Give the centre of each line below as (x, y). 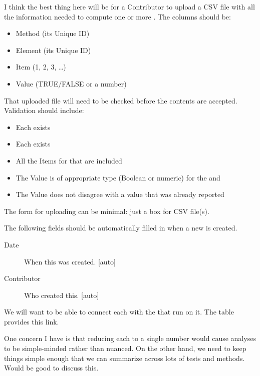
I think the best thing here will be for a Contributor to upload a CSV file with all (129, 6)
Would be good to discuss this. (51, 368)
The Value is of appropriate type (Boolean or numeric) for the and (118, 177)
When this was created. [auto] (70, 261)
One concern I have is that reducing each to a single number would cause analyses (130, 338)
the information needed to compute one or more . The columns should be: (117, 16)
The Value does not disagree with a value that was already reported (120, 194)
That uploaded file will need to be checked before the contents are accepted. (121, 100)
